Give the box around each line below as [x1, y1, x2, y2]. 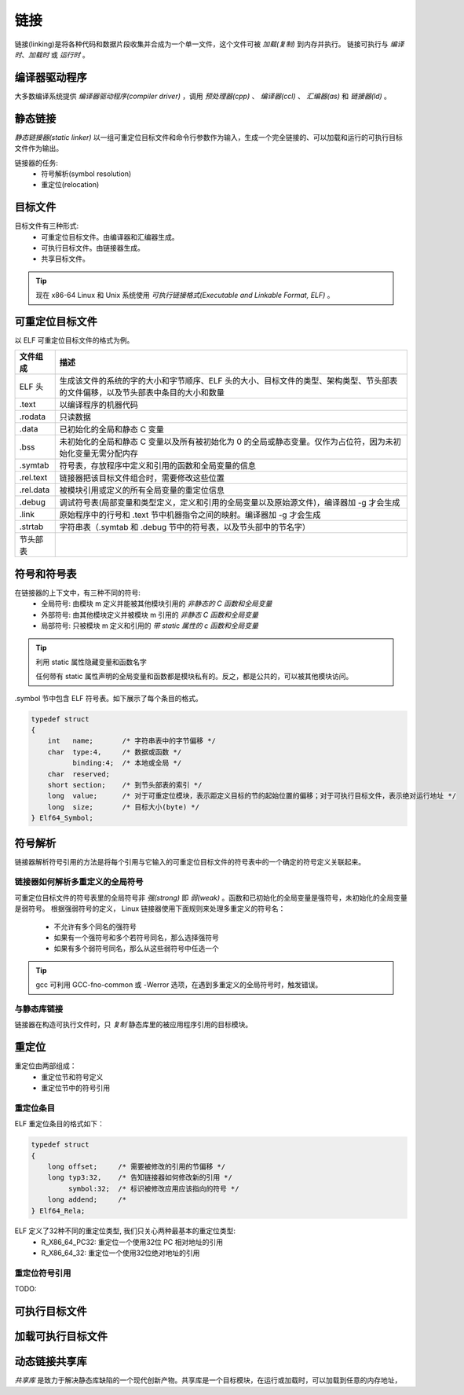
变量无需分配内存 [75, 448, 139, 459]
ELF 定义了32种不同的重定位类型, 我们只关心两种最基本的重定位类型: [14, 1226, 236, 1235]
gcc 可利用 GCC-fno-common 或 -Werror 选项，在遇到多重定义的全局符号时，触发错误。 [35, 980, 323, 989]
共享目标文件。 [41, 254, 90, 263]
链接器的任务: [14, 158, 59, 167]
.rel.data [19, 484, 50, 495]
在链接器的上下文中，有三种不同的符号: [14, 588, 141, 597]
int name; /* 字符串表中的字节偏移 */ [47, 736, 216, 746]
